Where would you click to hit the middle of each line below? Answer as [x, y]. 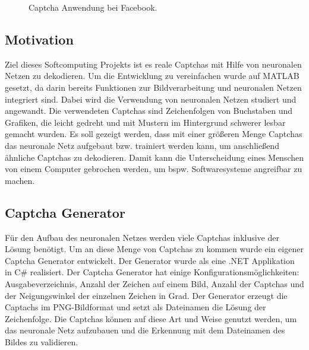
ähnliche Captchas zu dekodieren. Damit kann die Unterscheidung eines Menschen [154, 157]
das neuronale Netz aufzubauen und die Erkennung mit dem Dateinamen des [145, 330]
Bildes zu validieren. [42, 341]
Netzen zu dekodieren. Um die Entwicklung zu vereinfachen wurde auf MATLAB [152, 76]
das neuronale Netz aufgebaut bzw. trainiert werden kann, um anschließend [142, 145]
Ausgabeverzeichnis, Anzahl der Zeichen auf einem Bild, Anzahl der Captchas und [154, 283]
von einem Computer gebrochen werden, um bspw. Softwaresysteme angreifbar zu [154, 169]
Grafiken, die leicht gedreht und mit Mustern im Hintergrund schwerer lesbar [145, 122]
